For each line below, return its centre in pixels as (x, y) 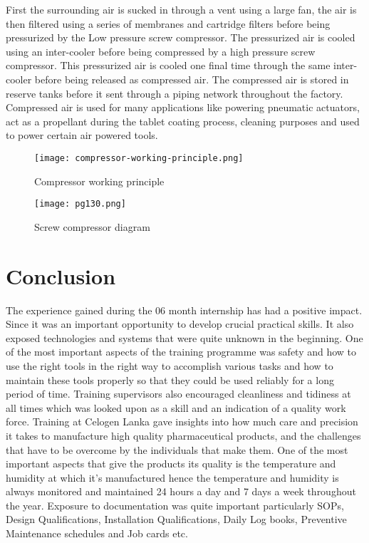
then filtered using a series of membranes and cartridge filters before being (168, 23)
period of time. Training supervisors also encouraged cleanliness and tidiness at (178, 394)
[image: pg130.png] (80, 204)
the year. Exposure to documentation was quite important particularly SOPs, (175, 505)
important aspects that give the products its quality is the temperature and (171, 464)
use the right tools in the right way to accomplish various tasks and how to (170, 365)
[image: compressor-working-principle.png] (139, 158)
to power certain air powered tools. (82, 135)
